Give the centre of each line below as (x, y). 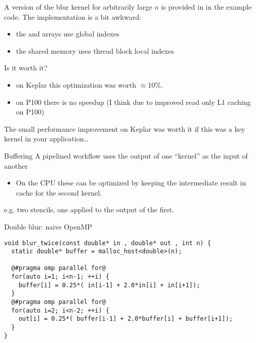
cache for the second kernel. (59, 192)
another (16, 165)
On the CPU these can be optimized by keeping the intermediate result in (131, 183)
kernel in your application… (46, 139)
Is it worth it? (26, 68)
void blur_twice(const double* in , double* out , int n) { (108, 243)
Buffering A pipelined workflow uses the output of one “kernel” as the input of (126, 155)
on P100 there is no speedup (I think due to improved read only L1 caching (133, 102)
